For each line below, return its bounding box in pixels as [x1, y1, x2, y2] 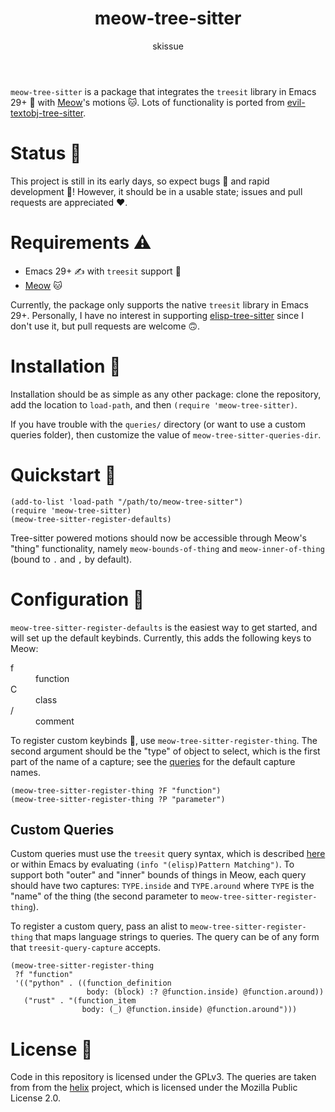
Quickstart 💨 [10, 463, 117, 486]
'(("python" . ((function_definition [14, 978, 172, 989]
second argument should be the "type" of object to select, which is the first [10, 745, 321, 757]
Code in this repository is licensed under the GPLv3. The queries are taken [10, 1071, 317, 1083]
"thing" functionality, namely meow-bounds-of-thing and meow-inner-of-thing [10, 542, 325, 554]
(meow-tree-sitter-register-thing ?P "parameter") [10, 794, 226, 804]
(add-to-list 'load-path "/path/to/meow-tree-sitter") [10, 497, 244, 507]
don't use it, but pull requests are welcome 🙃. [10, 320, 201, 332]
